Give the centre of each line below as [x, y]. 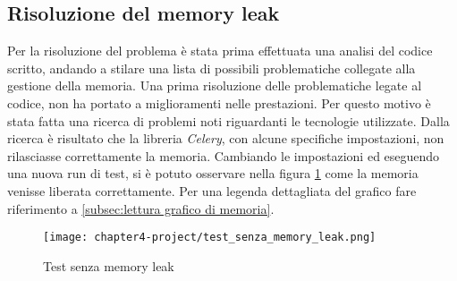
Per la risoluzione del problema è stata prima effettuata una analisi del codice [220, 51]
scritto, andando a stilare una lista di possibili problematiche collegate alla [212, 68]
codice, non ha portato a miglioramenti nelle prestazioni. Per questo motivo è [219, 102]
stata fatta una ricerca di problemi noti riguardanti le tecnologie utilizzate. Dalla [228, 120]
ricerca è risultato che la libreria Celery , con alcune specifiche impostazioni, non [226, 138]
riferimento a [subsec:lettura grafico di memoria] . [141, 208]
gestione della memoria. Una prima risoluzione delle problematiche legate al [215, 85]
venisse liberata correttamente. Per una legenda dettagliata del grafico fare [212, 190]
